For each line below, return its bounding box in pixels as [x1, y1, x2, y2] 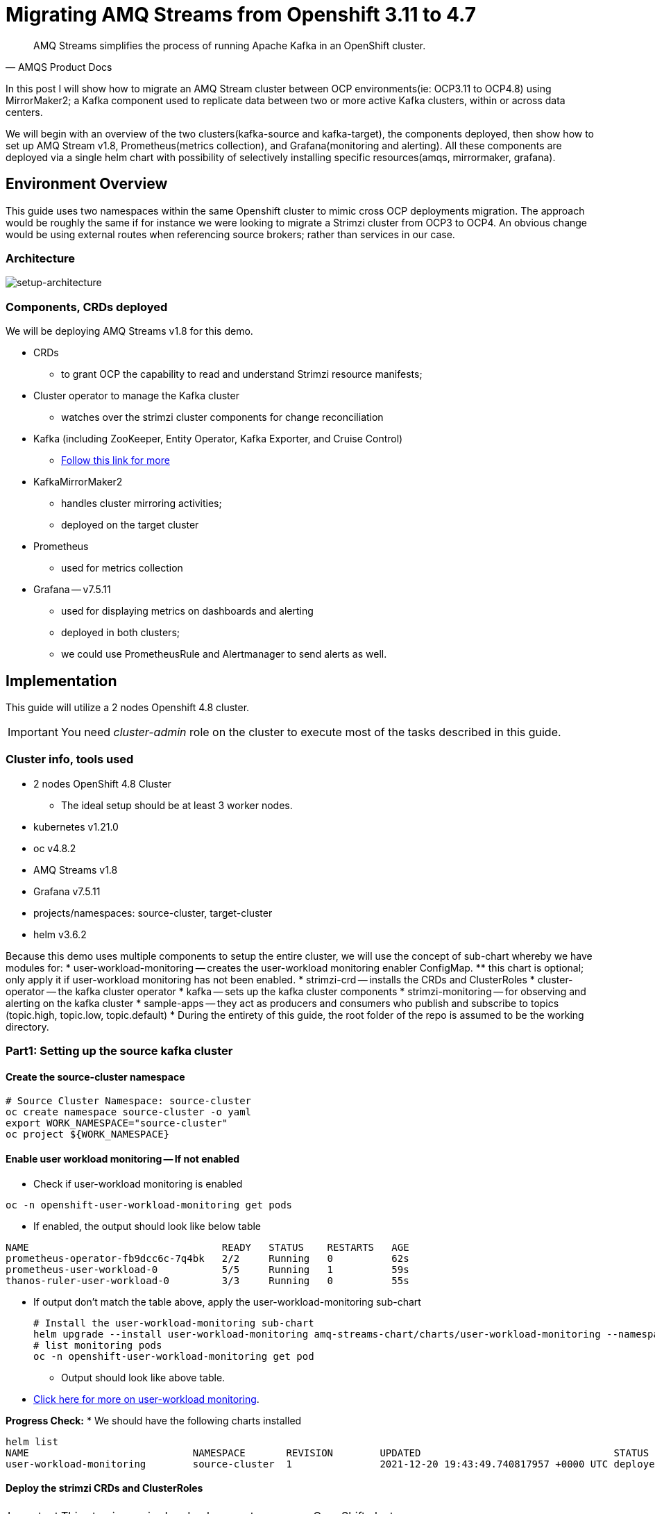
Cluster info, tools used [6, 752, 134, 767]
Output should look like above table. [61, 1371, 226, 1383]
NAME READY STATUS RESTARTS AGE [6, 1241, 409, 1253]
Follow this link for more [61, 454, 170, 467]
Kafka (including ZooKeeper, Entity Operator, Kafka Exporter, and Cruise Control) [33, 433, 403, 445]
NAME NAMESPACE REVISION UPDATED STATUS [6, 1447, 649, 1458]
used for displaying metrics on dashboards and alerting [61, 605, 314, 617]
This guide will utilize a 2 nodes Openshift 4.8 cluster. [6, 701, 250, 713]
